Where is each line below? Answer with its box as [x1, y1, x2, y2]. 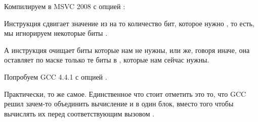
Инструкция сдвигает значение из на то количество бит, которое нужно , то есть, [4, 18, 254, 28]
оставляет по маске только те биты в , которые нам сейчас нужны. [4, 54, 209, 65]
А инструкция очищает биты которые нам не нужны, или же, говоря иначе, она [4, 44, 250, 55]
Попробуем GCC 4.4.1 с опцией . [4, 71, 107, 82]
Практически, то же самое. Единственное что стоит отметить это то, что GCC [4, 88, 246, 99]
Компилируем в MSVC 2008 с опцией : [4, 1, 125, 11]
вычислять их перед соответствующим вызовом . [4, 108, 155, 118]
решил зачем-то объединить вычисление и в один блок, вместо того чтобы [4, 98, 234, 109]
